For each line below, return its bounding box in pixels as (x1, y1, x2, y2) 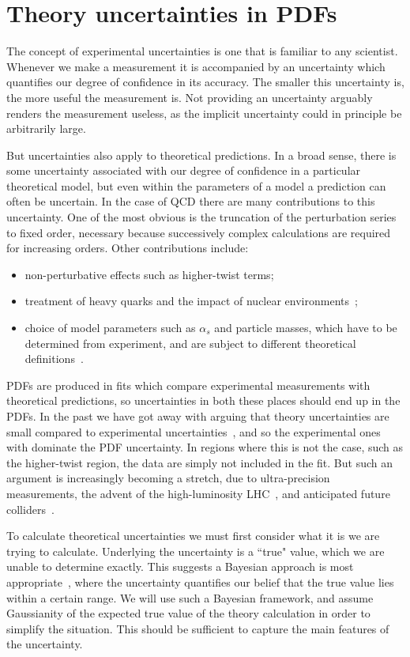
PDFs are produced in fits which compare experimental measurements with (6, 376, 371, 393)
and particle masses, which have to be (214, 319, 397, 336)
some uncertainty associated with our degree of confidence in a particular (6, 162, 361, 179)
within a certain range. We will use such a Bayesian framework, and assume (6, 589, 374, 606)
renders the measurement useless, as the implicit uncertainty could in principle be (6, 104, 402, 121)
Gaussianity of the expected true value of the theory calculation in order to (6, 605, 371, 621)
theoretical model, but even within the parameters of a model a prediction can (6, 177, 386, 194)
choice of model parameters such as (24, 319, 196, 336)
